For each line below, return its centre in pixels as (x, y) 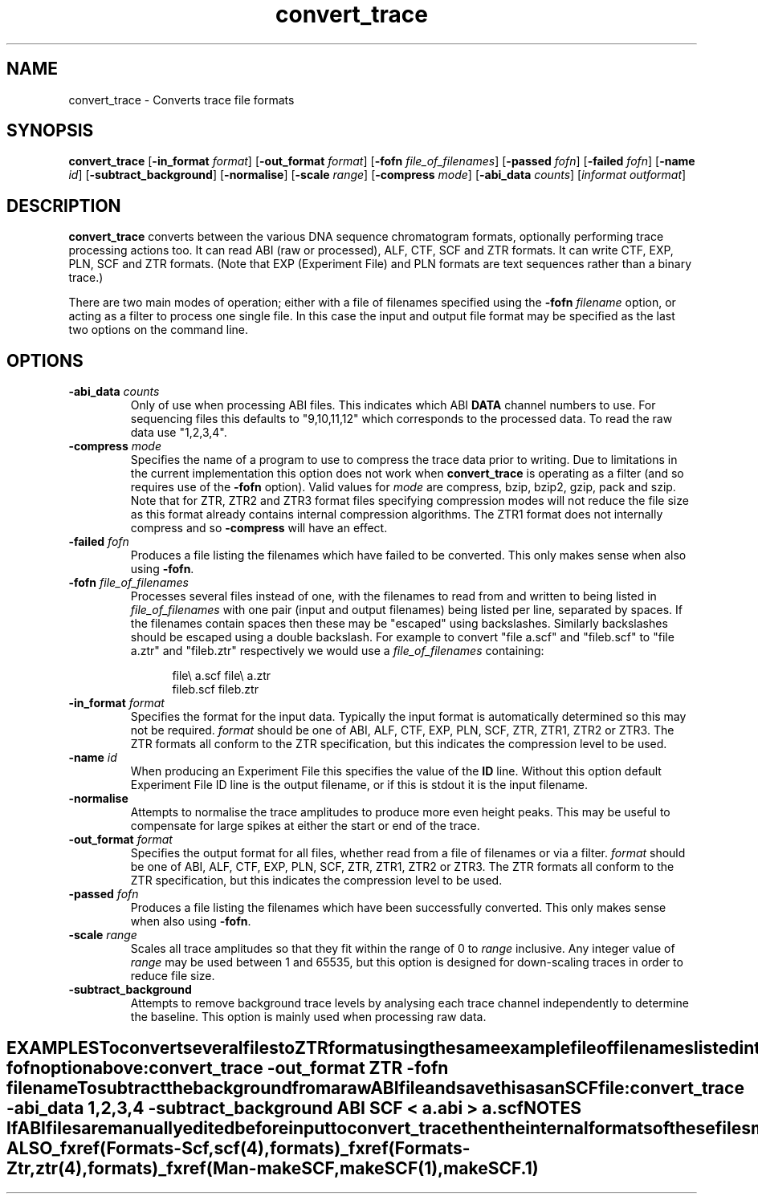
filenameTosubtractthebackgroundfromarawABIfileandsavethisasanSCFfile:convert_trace (375, 1088)
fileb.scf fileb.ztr (215, 689)
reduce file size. (173, 976)
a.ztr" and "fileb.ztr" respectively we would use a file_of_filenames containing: (337, 651)
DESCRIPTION (64, 205)
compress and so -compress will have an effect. (259, 528)
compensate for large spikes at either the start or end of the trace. (305, 826)
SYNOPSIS (50, 131)
